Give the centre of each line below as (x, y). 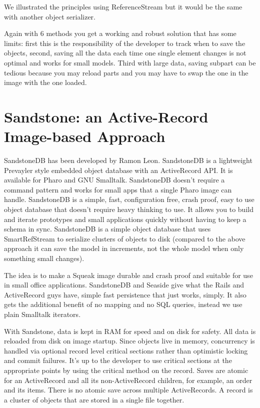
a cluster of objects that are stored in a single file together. (94, 399)
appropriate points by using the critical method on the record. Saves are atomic (126, 370)
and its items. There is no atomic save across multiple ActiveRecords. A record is (128, 390)
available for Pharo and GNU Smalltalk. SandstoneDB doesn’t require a (114, 180)
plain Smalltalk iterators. (42, 314)
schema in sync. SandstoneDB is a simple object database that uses (107, 229)
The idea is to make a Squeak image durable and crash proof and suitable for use (128, 275)
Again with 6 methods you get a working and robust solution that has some (120, 33)
